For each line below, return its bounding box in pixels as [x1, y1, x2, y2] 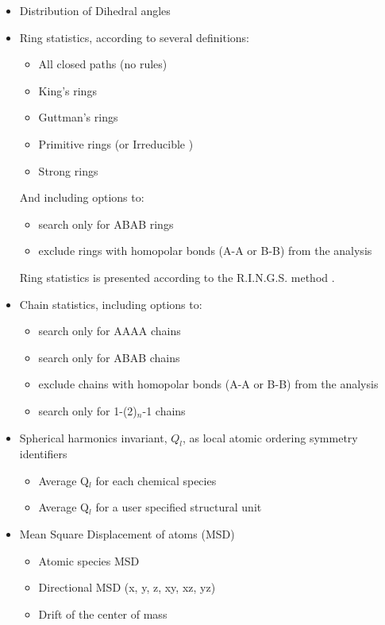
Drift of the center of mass [38, 605, 167, 622]
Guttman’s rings [38, 109, 118, 125]
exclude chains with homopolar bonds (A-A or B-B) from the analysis [38, 376, 379, 392]
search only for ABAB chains [38, 349, 180, 365]
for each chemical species [95, 472, 217, 488]
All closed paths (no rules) [38, 56, 167, 72]
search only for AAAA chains [38, 322, 181, 339]
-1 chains [142, 402, 186, 419]
